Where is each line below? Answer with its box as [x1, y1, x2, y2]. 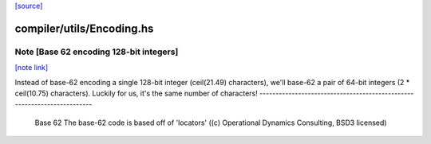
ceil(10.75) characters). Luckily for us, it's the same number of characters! [14, 88, 259, 98]
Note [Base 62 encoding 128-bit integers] [14, 46, 179, 57]
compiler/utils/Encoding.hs [14, 21, 154, 35]
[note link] [14, 63, 49, 72]
